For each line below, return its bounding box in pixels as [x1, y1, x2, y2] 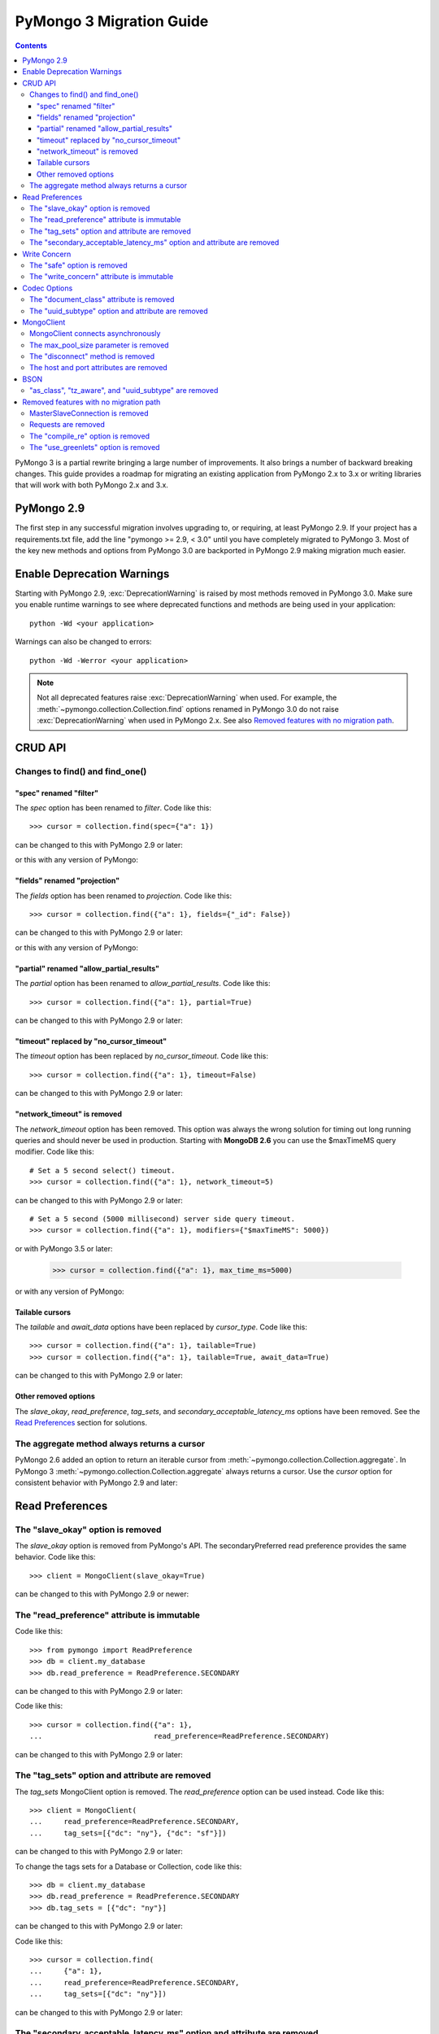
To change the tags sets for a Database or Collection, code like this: [15, 1862, 242, 1871]
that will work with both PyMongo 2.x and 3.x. [15, 480, 168, 490]
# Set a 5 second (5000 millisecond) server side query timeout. [29, 1214, 296, 1224]
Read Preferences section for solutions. [15, 1417, 148, 1427]
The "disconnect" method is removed [29, 351, 155, 361]
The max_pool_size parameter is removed [29, 340, 170, 350]
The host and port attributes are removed [29, 363, 168, 373]
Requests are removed [29, 420, 106, 430]
